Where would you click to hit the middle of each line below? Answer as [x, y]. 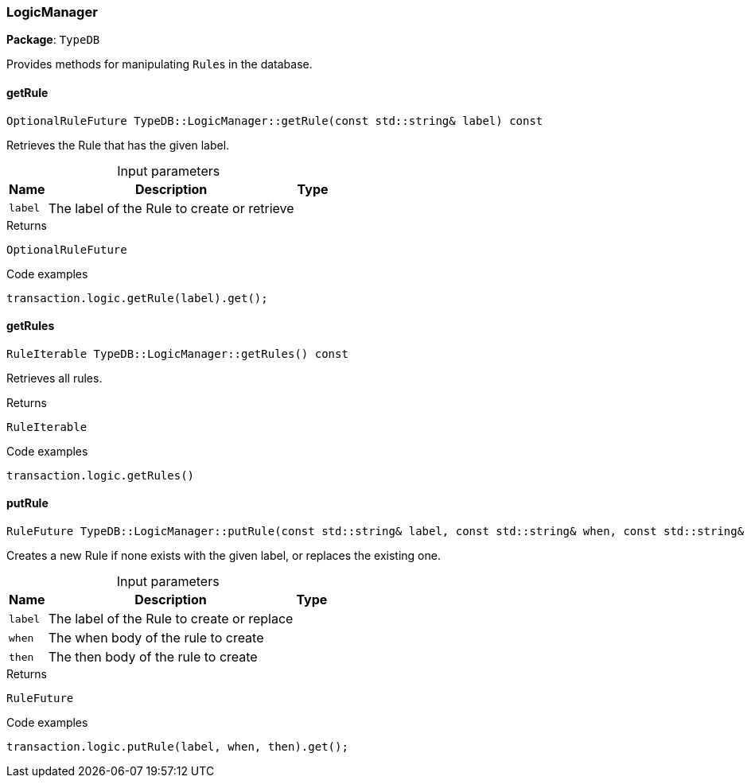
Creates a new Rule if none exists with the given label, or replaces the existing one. [224, 556]
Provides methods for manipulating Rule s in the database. [160, 64]
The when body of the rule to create [156, 638]
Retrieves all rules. [54, 378]
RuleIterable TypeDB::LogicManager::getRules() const [177, 353]
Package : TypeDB [53, 40]
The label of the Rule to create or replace [171, 619]
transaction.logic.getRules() [101, 475]
